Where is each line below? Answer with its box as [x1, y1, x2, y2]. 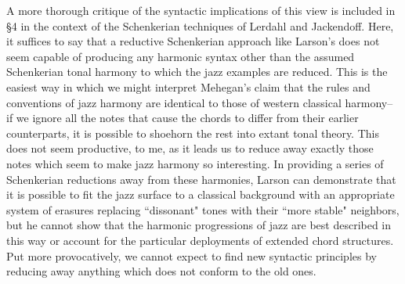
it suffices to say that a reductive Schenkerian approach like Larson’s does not [6, 33, 380, 49]
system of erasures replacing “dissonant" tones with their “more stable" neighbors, [6, 201, 400, 217]
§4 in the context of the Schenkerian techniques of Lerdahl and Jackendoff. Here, [6, 17, 394, 34]
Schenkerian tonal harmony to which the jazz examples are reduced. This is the [6, 63, 388, 80]
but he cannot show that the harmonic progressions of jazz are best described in [6, 217, 392, 233]
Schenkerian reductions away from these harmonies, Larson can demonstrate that [6, 171, 396, 187]
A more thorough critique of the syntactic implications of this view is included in [6, 2, 396, 18]
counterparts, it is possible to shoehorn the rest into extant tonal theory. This [6, 124, 379, 141]
